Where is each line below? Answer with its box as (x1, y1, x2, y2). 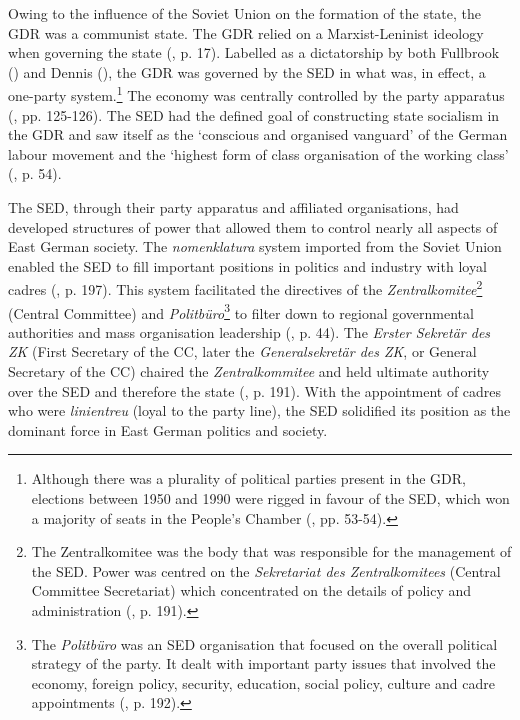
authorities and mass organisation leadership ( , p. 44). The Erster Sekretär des (8, 321, 491, 342)
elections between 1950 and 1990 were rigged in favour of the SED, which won (31, 488, 510, 509)
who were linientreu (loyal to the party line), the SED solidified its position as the (8, 400, 511, 421)
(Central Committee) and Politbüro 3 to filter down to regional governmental (8, 299, 474, 323)
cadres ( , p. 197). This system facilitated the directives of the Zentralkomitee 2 (8, 276, 483, 300)
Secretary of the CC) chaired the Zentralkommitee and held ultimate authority (8, 361, 490, 382)
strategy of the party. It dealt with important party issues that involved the (31, 653, 496, 674)
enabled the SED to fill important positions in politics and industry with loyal (8, 255, 487, 276)
